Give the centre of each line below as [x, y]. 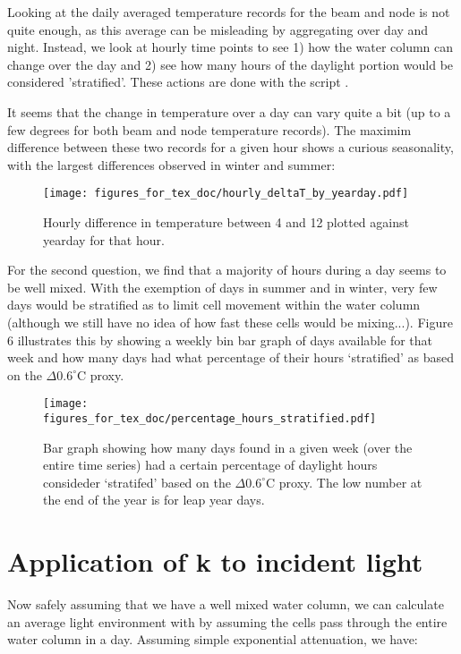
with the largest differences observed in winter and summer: [171, 164]
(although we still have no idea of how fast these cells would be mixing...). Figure [230, 322]
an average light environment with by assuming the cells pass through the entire [227, 621]
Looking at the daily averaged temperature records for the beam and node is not [229, 12]
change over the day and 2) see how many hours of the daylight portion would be [230, 64]
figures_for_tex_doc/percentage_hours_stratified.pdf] [210, 419]
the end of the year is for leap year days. [154, 500]
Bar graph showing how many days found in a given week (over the [228, 447]
